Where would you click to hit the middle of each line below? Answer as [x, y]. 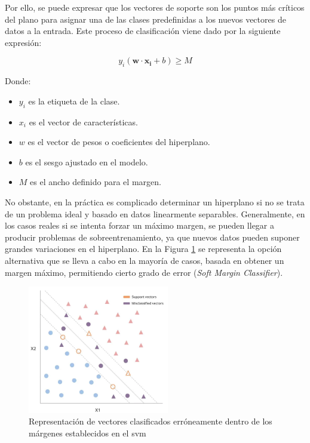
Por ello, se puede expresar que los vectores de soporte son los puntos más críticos [155, 7]
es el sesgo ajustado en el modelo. [87, 161]
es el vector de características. [83, 121]
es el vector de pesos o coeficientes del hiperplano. [119, 142]
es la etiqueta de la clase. [74, 101]
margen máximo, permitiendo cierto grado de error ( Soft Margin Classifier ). [144, 272]
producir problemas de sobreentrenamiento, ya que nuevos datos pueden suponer [152, 237]
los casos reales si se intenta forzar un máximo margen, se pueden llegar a [139, 225]
